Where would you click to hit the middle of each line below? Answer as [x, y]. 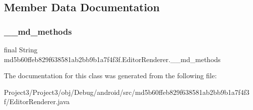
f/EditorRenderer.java [37, 101]
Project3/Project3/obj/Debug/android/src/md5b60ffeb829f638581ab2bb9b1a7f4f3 [127, 92]
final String [21, 49]
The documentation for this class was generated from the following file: [110, 76]
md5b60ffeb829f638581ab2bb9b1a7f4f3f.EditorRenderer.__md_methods [112, 59]
